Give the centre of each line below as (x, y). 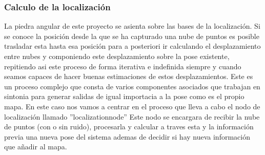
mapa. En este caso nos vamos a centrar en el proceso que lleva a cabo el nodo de (132, 106)
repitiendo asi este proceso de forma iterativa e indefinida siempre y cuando (123, 66)
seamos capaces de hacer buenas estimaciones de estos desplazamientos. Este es (129, 76)
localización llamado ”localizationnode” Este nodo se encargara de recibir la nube (132, 116)
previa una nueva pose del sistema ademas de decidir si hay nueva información (127, 136)
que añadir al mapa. (36, 147)
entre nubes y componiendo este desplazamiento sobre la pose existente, (117, 56)
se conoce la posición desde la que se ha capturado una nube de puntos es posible (132, 36)
